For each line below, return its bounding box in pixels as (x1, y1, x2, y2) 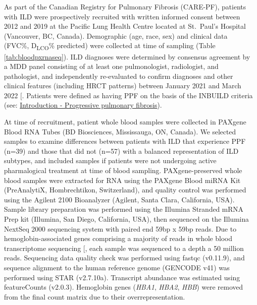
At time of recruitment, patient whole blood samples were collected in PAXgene (4, 117, 247, 127)
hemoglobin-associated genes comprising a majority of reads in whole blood (4, 233, 232, 244)
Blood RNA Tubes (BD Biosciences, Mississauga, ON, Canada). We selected (4, 126, 236, 136)
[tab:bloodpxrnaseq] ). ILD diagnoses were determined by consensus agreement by (4, 51, 250, 61)
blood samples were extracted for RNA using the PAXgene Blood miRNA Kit (4, 175, 241, 185)
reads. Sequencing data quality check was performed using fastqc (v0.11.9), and (4, 252, 245, 263)
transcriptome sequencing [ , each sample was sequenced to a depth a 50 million (4, 243, 244, 253)
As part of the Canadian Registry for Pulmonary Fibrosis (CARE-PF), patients (4, 1, 246, 11)
